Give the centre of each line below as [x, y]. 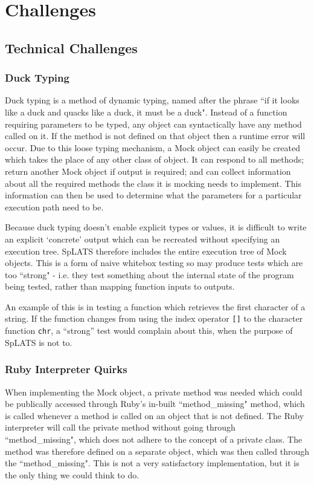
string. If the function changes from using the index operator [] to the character [154, 318]
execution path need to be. [54, 207]
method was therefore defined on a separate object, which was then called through [157, 451]
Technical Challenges [71, 47]
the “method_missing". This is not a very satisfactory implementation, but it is [152, 463]
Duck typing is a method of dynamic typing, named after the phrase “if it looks [152, 100]
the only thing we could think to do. [72, 474]
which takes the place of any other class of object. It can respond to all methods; [155, 159]
